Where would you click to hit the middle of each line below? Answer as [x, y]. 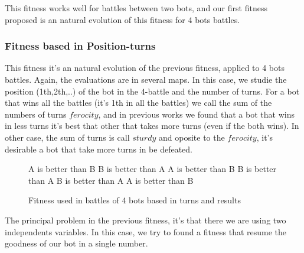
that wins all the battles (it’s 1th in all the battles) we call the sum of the [138, 103]
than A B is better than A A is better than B [111, 180]
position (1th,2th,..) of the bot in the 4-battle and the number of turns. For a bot [152, 91]
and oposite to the [192, 137]
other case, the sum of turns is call [67, 137]
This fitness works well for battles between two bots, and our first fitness [136, 8]
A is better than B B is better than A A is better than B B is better [153, 169]
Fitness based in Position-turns [80, 46]
